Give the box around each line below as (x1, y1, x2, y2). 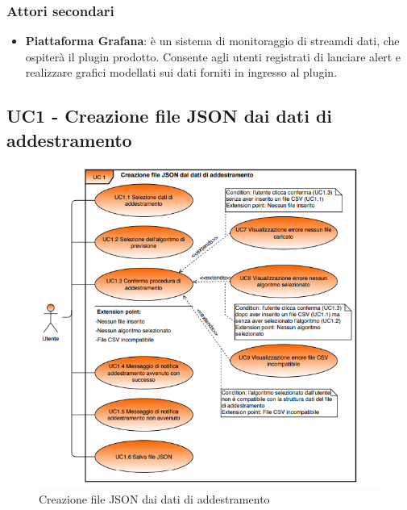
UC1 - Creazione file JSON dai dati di (6, 103, 332, 128)
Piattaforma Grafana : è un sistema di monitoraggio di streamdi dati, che (25, 32, 400, 49)
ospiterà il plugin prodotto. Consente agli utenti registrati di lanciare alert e (25, 48, 401, 65)
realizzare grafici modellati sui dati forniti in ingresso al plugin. (25, 64, 338, 81)
